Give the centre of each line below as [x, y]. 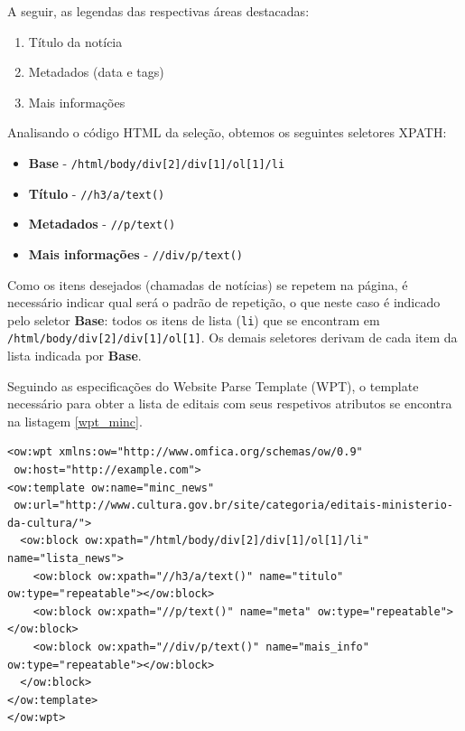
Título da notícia [75, 41]
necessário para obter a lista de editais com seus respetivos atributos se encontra [230, 403]
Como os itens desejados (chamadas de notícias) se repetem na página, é [208, 284]
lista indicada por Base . [74, 356]
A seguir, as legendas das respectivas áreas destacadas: [158, 11]
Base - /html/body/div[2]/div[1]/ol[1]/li [157, 162]
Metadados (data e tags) [96, 72]
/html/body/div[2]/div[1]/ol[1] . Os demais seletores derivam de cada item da [232, 337]
